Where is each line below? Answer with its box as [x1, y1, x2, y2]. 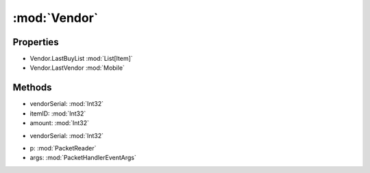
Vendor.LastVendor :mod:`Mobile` [29, 64, 125, 72]
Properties [12, 36, 59, 48]
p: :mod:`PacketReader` [29, 144, 97, 152]
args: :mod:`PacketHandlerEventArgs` [29, 154, 136, 162]
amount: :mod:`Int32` [29, 119, 89, 127]
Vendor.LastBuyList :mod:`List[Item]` [29, 55, 133, 63]
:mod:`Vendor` [12, 10, 99, 25]
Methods [12, 82, 52, 94]
